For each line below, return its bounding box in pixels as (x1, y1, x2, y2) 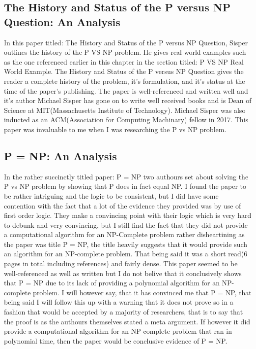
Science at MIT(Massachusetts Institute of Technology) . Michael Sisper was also (4, 105, 246, 115)
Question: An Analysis (4, 14, 120, 29)
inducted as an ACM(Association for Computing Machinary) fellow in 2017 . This (4, 114, 249, 125)
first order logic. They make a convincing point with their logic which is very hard (4, 210, 252, 220)
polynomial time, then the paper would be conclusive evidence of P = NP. (4, 335, 228, 346)
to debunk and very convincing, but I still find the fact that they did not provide (4, 219, 248, 230)
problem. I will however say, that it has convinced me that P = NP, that (33, 287, 252, 297)
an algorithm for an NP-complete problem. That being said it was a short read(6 (4, 248, 248, 259)
